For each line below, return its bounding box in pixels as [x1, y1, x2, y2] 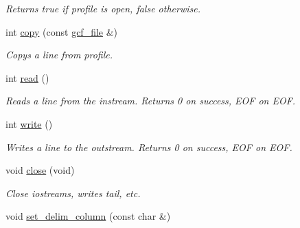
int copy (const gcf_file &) [5, 24, 118, 38]
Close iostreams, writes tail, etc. [5, 185, 141, 200]
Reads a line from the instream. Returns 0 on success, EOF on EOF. [5, 93, 296, 108]
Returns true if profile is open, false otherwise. [5, 1, 200, 15]
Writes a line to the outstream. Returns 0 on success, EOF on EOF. [5, 139, 292, 154]
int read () [5, 70, 49, 84]
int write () [5, 116, 53, 130]
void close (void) [5, 163, 75, 177]
